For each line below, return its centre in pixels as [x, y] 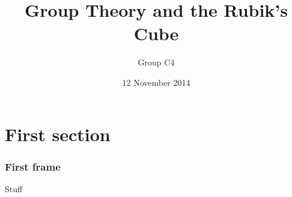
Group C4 [156, 62]
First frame [33, 166]
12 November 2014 [156, 82]
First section [58, 134]
